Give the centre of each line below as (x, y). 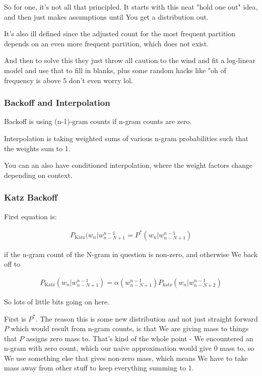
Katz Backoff (31, 197)
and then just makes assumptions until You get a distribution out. (106, 16)
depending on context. (38, 175)
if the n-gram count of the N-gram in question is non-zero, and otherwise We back (131, 254)
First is (15, 318)
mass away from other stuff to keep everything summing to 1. (99, 368)
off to (12, 264)
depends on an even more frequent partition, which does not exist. (106, 43)
